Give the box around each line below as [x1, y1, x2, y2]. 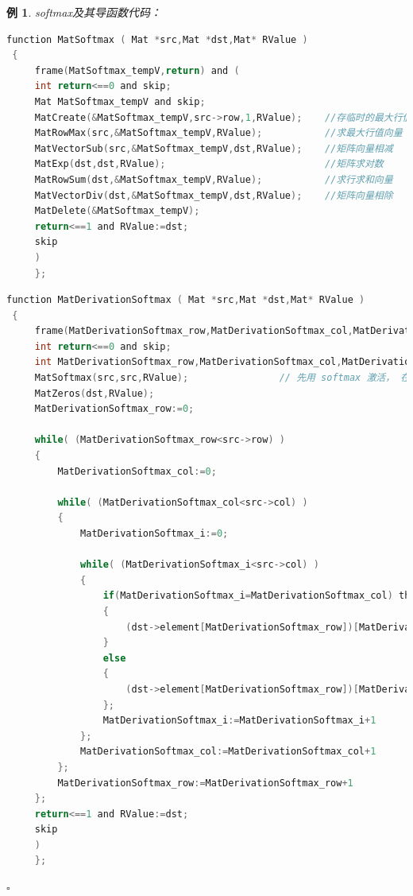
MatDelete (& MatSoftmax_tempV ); [34, 205, 200, 217]
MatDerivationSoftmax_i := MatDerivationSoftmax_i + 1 [102, 715, 376, 727]
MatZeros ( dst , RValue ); [34, 387, 155, 399]
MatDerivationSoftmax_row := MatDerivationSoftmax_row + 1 [57, 777, 353, 789]
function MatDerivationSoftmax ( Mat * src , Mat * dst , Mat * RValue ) [6, 294, 365, 306]
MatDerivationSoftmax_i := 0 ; [80, 528, 229, 539]
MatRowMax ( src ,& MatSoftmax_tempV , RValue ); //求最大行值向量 [34, 127, 403, 139]
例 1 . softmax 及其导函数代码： [6, 4, 161, 20]
